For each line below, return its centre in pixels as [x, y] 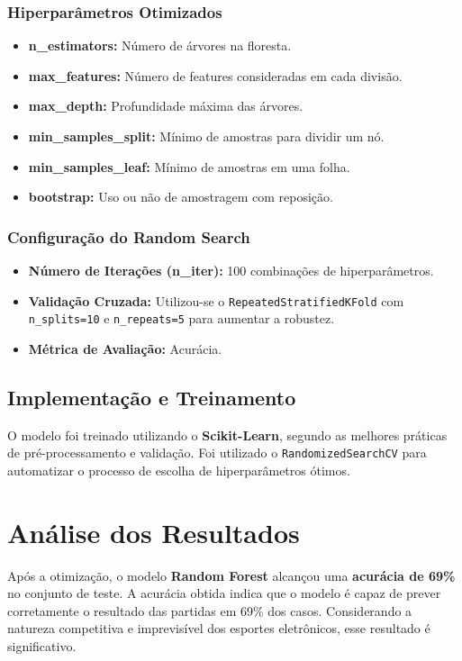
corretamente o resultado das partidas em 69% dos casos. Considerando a [210, 610]
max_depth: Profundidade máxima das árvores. [166, 106]
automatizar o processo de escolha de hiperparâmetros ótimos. [179, 470]
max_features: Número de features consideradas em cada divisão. [215, 75]
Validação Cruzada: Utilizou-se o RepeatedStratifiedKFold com [216, 300]
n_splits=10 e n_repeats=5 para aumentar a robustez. [181, 318]
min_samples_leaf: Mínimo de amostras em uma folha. [189, 166]
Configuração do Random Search [129, 236]
